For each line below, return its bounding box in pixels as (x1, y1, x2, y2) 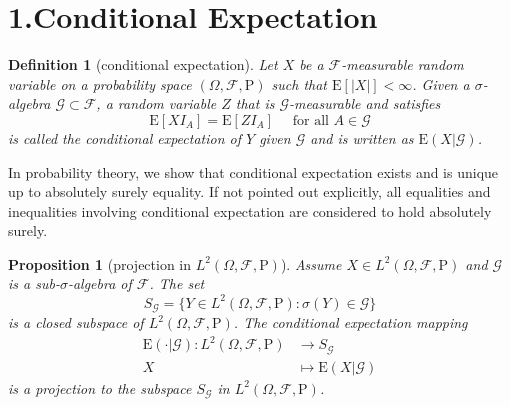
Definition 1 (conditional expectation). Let (8, 54, 278, 75)
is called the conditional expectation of (8, 127, 242, 148)
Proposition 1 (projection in (8, 253, 192, 274)
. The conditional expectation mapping (233, 312, 468, 333)
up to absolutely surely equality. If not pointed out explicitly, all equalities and (8, 181, 491, 202)
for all (292, 113, 329, 128)
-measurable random (341, 54, 464, 75)
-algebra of (67, 273, 132, 294)
